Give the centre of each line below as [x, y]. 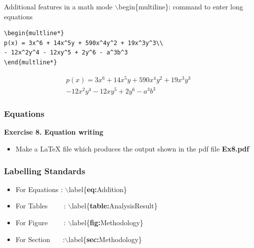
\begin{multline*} [34, 33]
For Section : [40, 239]
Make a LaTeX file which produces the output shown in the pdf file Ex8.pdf [132, 149]
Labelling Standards [45, 171]
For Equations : [39, 189]
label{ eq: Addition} [98, 189]
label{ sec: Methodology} [105, 239]
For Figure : [41, 223]
